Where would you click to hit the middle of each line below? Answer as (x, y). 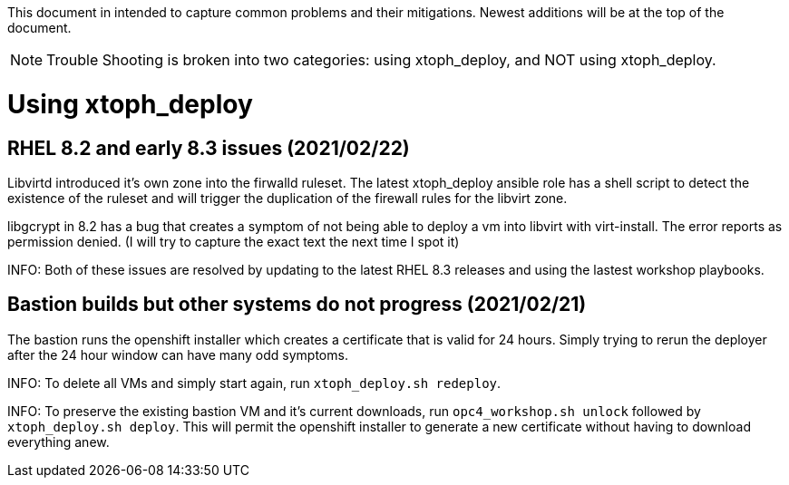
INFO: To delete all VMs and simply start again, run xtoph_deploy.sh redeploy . (254, 383)
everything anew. (58, 441)
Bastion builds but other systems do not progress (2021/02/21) (297, 305)
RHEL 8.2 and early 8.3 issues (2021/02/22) (209, 148)
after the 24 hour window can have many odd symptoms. (178, 354)
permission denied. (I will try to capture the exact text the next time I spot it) (234, 241)
